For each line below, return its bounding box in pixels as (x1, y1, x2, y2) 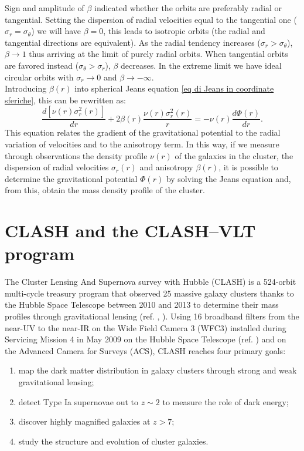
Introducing (5, 82, 47, 95)
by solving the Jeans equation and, (166, 172, 291, 184)
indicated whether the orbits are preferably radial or (94, 2, 282, 14)
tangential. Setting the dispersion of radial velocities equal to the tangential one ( (5, 13, 297, 25)
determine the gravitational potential (5, 172, 138, 184)
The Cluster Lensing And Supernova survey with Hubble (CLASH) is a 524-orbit (5, 275, 296, 288)
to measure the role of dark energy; (162, 395, 289, 408)
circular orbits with (5, 70, 74, 83)
